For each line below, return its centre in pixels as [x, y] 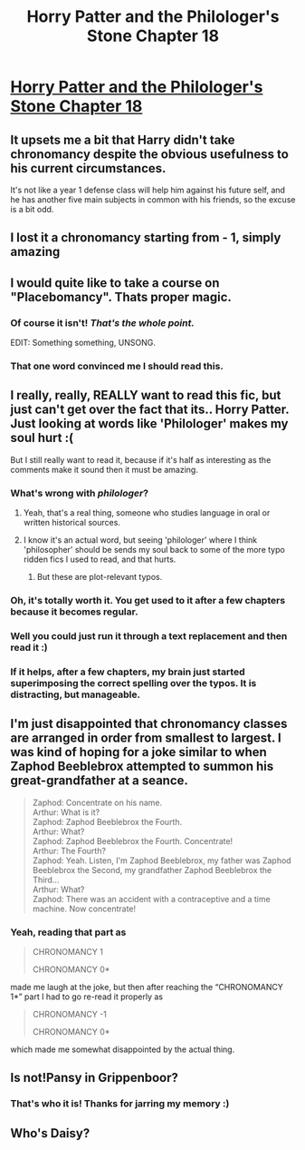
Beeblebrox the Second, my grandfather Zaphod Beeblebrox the [152, 870]
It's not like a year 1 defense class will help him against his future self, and [148, 190]
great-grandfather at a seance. [100, 781]
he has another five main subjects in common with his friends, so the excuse [153, 200]
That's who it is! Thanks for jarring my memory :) [120, 1104]
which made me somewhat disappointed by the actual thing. [123, 1049]
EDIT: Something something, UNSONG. [83, 343]
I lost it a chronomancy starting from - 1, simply [146, 238]
